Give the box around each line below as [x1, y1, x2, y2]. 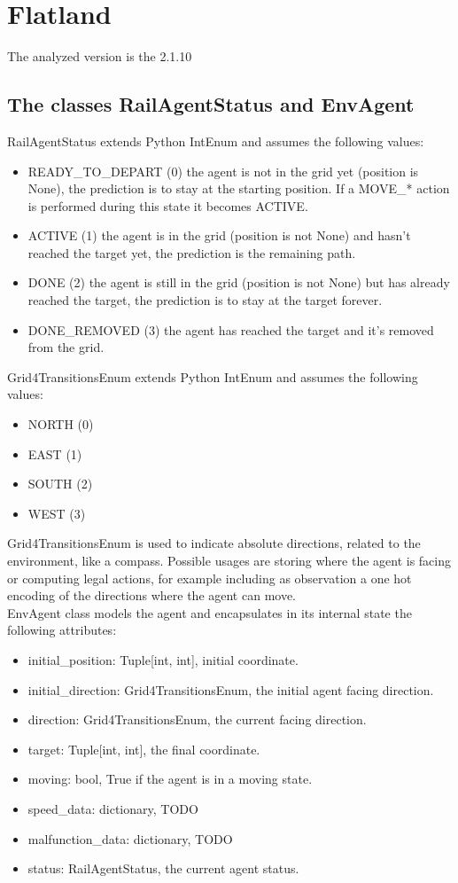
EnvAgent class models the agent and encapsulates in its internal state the [7, 603, 412, 621]
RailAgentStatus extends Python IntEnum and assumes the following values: [7, 131, 424, 150]
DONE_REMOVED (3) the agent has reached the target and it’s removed [27, 320, 434, 339]
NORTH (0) [27, 415, 94, 434]
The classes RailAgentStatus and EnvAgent [7, 90, 415, 118]
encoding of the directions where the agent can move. [7, 586, 297, 605]
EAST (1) [27, 444, 82, 463]
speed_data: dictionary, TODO [27, 799, 198, 817]
